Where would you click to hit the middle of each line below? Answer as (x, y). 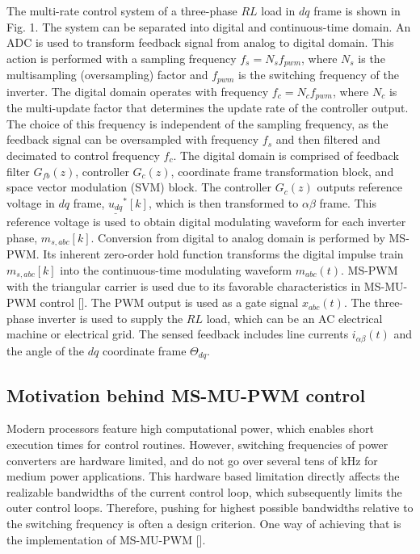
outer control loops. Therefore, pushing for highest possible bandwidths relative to (210, 508)
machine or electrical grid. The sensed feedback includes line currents (178, 334)
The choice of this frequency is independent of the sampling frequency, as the (197, 123)
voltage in (31, 202)
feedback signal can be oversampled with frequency (133, 139)
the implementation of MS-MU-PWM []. (106, 539)
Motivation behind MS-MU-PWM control (186, 395)
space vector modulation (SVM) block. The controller (139, 187)
